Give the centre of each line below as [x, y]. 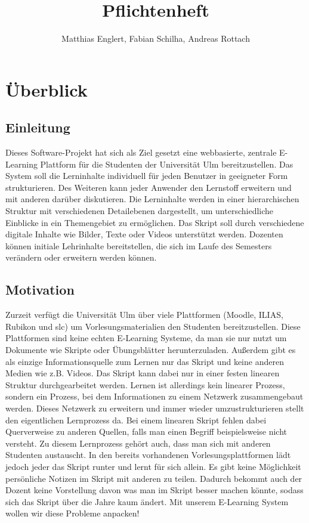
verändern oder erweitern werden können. [81, 257]
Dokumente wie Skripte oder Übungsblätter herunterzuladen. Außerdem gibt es [151, 350]
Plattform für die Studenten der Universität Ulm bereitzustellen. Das [167, 164]
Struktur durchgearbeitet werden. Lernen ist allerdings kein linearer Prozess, [145, 384]
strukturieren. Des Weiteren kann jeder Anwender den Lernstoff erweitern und [149, 187]
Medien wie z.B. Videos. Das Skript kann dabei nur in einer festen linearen [143, 373]
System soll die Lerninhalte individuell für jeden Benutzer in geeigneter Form [147, 176]
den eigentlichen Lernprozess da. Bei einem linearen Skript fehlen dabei [136, 420]
